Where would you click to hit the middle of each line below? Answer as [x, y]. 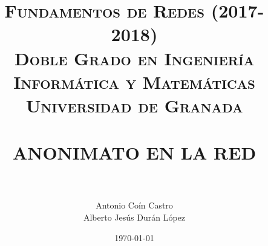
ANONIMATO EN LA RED [134, 153]
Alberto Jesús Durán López [134, 217]
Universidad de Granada [134, 105]
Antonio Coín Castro [134, 205]
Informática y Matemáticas [134, 81]
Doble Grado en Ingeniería [134, 58]
